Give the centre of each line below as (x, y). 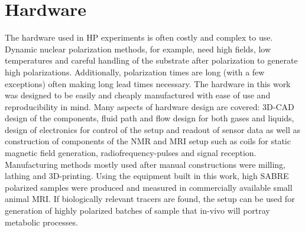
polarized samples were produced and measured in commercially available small (149, 187)
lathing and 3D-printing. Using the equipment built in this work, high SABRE (147, 176)
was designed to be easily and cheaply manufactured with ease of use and (138, 95)
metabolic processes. (41, 222)
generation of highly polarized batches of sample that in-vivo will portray (137, 211)
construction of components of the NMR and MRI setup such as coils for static (148, 141)
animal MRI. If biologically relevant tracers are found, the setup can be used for (150, 199)
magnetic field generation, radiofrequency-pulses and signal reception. (131, 153)
